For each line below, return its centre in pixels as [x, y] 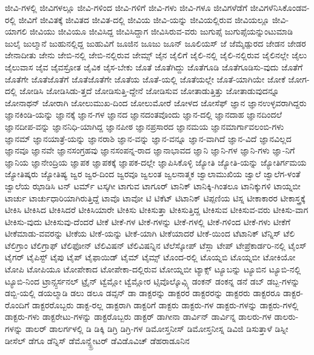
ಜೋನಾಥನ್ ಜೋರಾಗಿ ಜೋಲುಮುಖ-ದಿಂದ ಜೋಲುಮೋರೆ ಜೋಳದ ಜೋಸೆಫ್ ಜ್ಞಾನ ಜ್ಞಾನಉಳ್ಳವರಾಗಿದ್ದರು [156, 102]
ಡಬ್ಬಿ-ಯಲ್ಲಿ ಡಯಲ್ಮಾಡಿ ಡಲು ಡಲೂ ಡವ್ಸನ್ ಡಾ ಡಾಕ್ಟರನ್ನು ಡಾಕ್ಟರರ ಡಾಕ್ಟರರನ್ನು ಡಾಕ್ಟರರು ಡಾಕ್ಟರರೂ [143, 293]
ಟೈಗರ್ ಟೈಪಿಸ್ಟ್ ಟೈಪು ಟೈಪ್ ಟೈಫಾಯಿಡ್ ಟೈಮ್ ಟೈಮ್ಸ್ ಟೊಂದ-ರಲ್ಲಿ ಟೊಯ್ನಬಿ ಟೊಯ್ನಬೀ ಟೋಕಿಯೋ [150, 257]
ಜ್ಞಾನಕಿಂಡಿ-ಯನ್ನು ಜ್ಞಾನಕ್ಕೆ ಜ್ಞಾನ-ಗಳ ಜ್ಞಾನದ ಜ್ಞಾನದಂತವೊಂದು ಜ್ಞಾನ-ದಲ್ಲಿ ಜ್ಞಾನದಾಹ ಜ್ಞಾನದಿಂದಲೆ [144, 114]
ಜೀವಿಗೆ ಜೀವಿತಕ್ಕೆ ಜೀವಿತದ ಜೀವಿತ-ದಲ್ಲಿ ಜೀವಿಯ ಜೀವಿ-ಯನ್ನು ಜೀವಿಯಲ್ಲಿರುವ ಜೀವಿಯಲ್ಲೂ [144, 19]
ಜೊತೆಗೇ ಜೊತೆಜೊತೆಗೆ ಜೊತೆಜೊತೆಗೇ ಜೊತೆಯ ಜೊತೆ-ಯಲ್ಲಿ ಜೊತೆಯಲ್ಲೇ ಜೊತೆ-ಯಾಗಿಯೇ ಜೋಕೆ [145, 79]
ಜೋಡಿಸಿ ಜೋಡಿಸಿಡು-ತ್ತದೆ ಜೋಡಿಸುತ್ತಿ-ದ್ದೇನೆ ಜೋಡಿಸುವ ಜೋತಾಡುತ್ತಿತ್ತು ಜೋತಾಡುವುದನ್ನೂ [149, 91]
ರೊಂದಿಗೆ [17, 304]
